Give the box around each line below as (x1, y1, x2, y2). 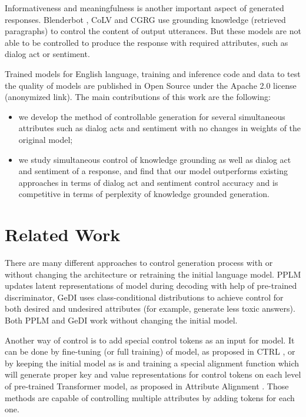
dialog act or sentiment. (5, 48, 90, 60)
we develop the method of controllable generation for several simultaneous (18, 110, 285, 122)
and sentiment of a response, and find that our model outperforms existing (18, 165, 288, 177)
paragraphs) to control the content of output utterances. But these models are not (5, 25, 301, 37)
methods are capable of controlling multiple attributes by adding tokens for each (5, 391, 295, 403)
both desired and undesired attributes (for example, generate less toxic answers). (5, 302, 295, 315)
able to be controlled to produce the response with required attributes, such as (5, 36, 288, 48)
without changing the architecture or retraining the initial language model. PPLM (5, 268, 301, 280)
